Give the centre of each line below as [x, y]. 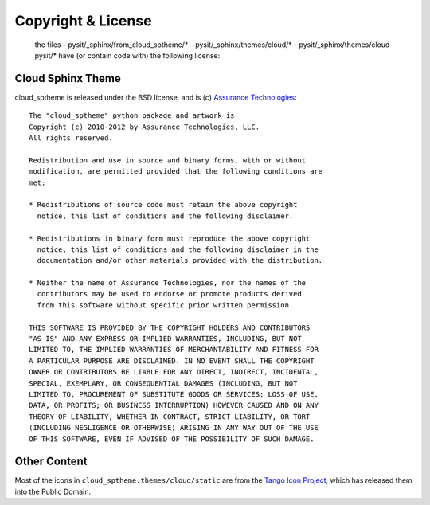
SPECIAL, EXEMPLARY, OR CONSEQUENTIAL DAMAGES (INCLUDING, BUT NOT [163, 383]
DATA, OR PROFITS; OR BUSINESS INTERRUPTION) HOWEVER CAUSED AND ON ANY [174, 405]
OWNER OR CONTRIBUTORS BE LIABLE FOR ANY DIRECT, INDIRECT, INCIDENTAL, [174, 372]
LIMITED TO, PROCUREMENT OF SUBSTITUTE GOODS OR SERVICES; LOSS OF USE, [174, 394]
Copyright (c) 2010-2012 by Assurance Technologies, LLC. [145, 127]
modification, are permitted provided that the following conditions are [176, 172]
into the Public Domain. [53, 491]
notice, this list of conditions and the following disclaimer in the [178, 249]
